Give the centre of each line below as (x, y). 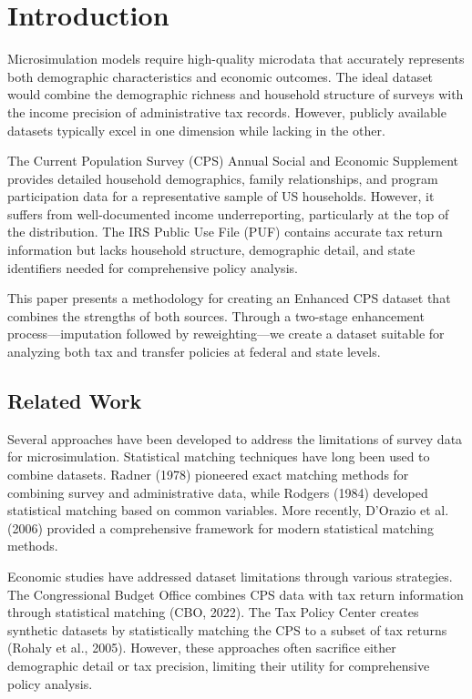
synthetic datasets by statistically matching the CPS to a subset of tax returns (227, 629)
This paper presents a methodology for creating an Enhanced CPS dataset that (229, 298)
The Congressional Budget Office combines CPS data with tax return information (236, 594)
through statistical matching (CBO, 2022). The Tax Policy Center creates (213, 612)
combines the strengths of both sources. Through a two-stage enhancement (216, 315)
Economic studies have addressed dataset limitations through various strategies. (230, 576)
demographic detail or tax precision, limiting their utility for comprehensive (219, 665)
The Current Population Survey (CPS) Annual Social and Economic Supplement (233, 161)
